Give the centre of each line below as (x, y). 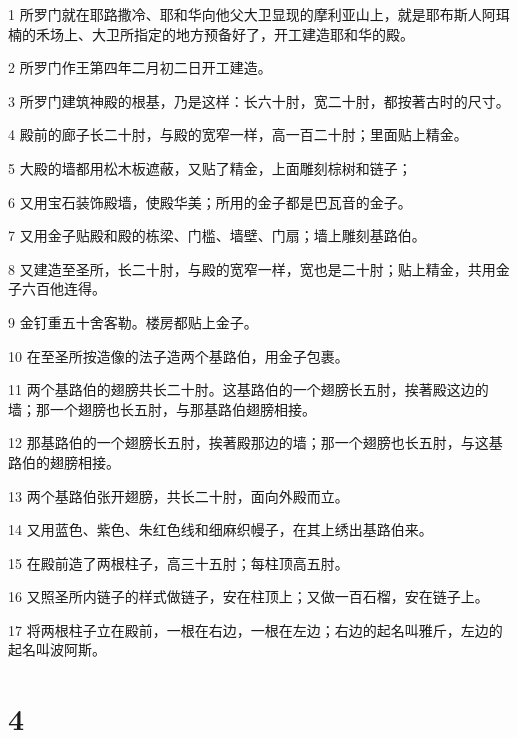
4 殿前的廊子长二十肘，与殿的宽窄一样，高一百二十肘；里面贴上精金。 (238, 134)
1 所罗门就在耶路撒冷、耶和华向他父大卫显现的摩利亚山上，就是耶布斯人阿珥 (259, 14)
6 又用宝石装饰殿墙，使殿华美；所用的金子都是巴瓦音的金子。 (210, 201)
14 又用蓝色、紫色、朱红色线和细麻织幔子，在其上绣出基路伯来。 (220, 529)
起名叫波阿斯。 (57, 649)
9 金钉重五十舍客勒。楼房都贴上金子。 (133, 321)
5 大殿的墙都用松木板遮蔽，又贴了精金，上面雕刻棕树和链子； (210, 167)
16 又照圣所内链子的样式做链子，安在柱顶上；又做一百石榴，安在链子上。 (248, 596)
